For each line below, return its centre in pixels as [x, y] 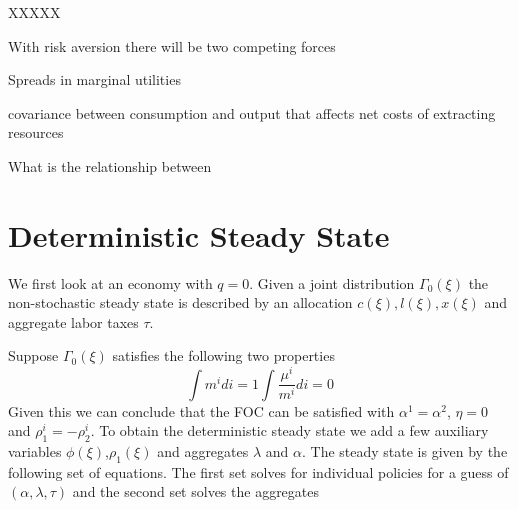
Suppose [33, 355]
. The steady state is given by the [404, 451]
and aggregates [203, 451]
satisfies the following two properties [223, 355]
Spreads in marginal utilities [94, 79]
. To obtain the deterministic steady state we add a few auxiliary [289, 430]
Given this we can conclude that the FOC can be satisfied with [201, 410]
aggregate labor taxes [73, 321]
